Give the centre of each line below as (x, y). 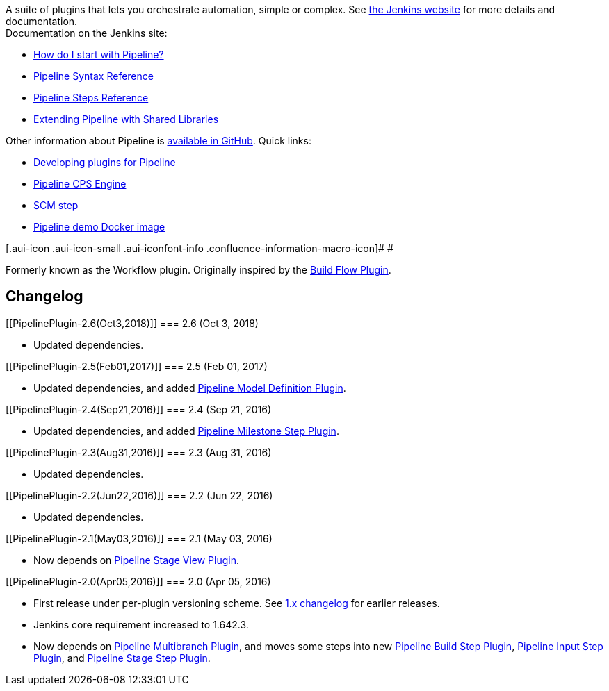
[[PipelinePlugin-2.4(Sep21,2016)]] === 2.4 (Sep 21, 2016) (139, 409)
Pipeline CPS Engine (80, 184)
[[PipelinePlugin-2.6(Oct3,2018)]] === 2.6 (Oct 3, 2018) (132, 323)
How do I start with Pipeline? (99, 55)
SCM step (56, 205)
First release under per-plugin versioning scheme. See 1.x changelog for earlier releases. (237, 603)
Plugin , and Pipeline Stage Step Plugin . (122, 658)
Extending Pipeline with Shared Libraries (126, 119)
